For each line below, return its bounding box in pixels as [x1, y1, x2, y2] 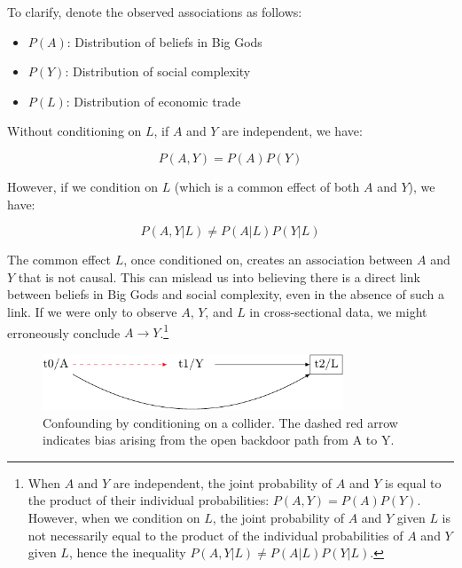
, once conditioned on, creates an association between [123, 250, 413, 269]
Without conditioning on [7, 122, 142, 140]
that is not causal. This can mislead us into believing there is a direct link [18, 267, 420, 286]
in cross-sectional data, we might [249, 302, 427, 320]
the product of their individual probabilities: [27, 491, 270, 509]
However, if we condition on [7, 177, 158, 195]
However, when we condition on [27, 509, 200, 527]
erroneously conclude [7, 323, 121, 342]
